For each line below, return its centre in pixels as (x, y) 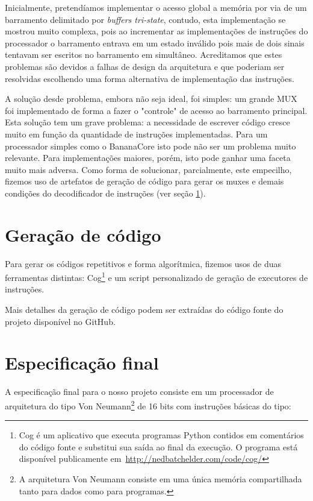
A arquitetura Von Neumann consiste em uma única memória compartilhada (160, 479)
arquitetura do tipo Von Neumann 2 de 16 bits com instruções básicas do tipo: (148, 405)
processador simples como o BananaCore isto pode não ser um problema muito (150, 146)
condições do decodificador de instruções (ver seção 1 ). (105, 193)
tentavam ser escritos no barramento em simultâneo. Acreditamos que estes (144, 55)
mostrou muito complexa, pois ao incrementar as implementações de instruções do (156, 31)
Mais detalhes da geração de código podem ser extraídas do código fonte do (144, 310)
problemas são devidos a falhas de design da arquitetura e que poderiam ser (145, 66)
